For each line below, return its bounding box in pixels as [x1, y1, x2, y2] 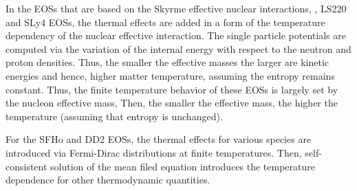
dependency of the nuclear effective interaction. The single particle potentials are [6, 28, 346, 43]
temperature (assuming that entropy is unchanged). [6, 109, 223, 123]
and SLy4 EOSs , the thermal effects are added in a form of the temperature [6, 14, 325, 29]
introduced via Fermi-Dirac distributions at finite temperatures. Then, [6, 145, 302, 159]
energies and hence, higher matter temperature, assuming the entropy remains [6, 68, 335, 82]
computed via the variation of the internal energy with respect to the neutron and [6, 41, 351, 56]
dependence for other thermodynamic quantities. [6, 172, 210, 187]
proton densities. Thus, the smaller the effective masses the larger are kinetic [6, 55, 329, 69]
